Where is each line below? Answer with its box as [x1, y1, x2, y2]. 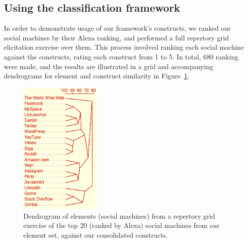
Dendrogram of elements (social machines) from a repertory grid [23, 210, 215, 221]
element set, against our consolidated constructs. [23, 230, 168, 240]
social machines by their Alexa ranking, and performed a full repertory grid [4, 32, 229, 42]
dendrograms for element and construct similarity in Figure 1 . [4, 71, 190, 81]
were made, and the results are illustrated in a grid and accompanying [4, 61, 213, 71]
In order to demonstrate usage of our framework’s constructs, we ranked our [4, 23, 231, 33]
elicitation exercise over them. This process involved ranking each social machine [4, 42, 244, 52]
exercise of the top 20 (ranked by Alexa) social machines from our [23, 220, 220, 230]
